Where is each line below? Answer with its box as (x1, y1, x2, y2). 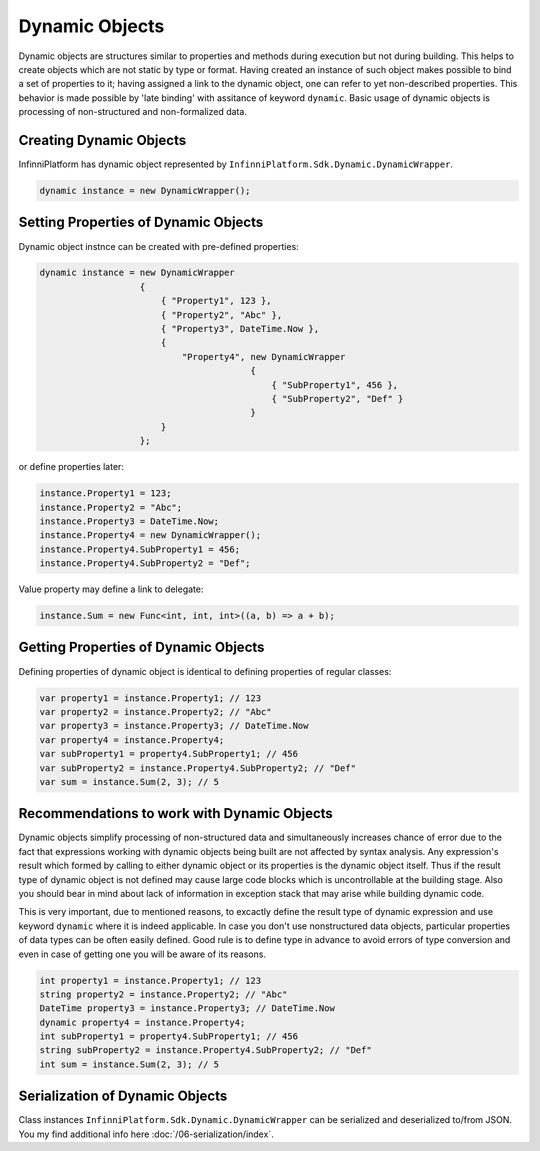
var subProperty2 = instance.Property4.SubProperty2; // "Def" (39, 762, 357, 774)
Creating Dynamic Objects (18, 131, 187, 149)
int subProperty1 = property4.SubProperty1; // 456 (39, 1031, 299, 1042)
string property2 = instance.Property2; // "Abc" (39, 988, 288, 1000)
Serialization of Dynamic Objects (18, 1088, 228, 1105)
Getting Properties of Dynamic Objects (18, 639, 265, 656)
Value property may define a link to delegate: (18, 583, 204, 595)
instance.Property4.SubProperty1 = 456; (39, 543, 240, 555)
